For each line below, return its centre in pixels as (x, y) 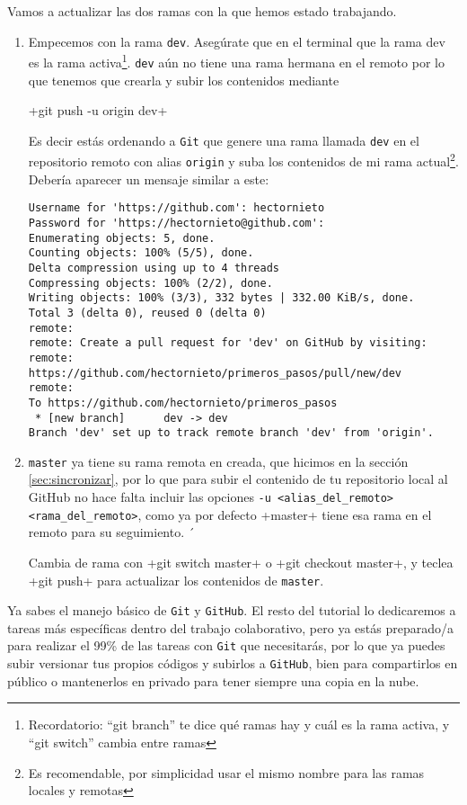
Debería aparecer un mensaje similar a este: (149, 179)
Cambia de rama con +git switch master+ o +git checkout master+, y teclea (241, 562)
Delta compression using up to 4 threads (154, 268)
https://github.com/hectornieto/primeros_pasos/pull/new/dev (215, 373)
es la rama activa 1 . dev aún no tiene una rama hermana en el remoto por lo (236, 61)
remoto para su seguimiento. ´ (111, 532)
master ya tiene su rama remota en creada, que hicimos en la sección (218, 461)
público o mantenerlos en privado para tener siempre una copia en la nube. (213, 680)
